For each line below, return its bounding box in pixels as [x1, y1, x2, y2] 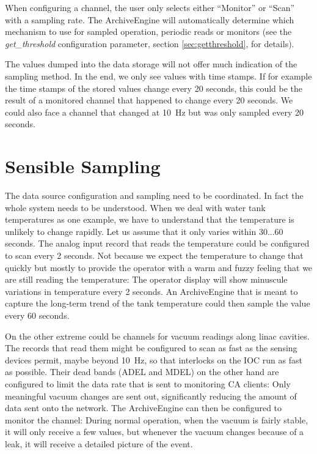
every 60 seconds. [5, 309, 70, 321]
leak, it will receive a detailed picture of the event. [5, 437, 193, 450]
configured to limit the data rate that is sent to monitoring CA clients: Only [5, 377, 291, 390]
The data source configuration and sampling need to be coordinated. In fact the [5, 189, 304, 202]
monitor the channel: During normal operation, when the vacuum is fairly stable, [5, 413, 308, 426]
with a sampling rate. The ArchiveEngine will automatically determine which [5, 13, 294, 26]
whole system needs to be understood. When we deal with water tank [5, 201, 266, 214]
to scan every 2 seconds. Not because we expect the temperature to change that [5, 249, 304, 262]
